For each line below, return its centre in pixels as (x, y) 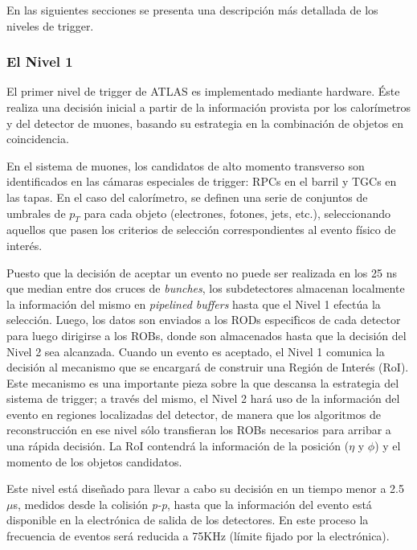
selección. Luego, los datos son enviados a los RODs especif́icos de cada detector (204, 320)
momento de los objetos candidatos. (94, 461)
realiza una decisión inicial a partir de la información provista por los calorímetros (209, 107)
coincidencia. (38, 139)
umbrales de (36, 213)
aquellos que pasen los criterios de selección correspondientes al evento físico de (201, 230)
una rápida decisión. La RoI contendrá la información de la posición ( (178, 446)
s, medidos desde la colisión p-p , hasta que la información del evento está (192, 504)
